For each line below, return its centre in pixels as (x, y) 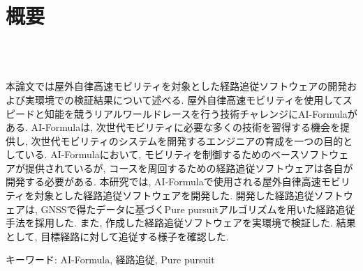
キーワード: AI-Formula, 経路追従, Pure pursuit (110, 260)
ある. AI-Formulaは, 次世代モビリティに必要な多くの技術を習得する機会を (173, 127)
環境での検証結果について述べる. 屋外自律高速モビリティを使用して (188, 99)
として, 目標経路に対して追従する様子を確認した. (117, 236)
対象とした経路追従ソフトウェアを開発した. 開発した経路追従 (174, 195)
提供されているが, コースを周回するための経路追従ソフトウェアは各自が (189, 168)
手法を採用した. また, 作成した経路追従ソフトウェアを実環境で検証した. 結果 (181, 223)
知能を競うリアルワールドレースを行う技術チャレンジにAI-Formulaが (201, 113)
